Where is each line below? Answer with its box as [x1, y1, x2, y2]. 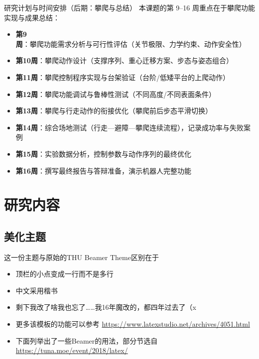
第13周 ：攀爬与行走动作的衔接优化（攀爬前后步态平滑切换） [15, 105, 212, 116]
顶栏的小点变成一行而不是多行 [15, 269, 114, 279]
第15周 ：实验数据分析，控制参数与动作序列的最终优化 [15, 148, 191, 159]
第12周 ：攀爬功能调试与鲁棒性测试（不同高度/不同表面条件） [15, 89, 216, 99]
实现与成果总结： [4, 12, 60, 22]
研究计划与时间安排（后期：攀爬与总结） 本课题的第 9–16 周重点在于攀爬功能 [4, 2, 255, 12]
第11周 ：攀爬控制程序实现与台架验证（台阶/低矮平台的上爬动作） [15, 72, 230, 82]
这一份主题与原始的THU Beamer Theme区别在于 [4, 252, 159, 262]
